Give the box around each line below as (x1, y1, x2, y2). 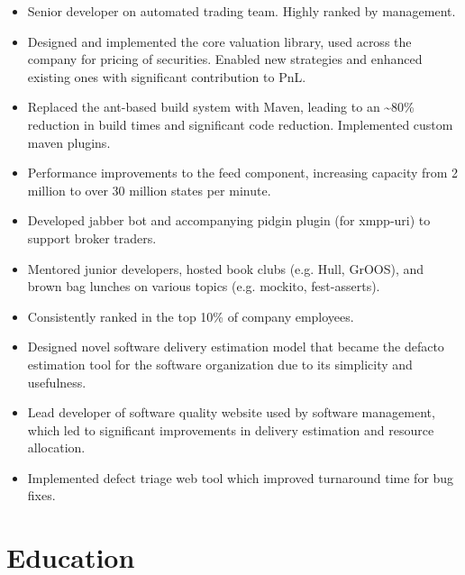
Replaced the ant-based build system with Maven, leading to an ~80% (27, 97, 415, 116)
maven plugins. (27, 132, 111, 151)
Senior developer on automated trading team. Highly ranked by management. (27, 2, 456, 20)
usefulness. (27, 372, 87, 391)
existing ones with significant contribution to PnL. (27, 67, 306, 86)
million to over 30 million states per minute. (27, 180, 271, 199)
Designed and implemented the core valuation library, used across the (27, 32, 412, 50)
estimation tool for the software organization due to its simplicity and (27, 354, 413, 373)
